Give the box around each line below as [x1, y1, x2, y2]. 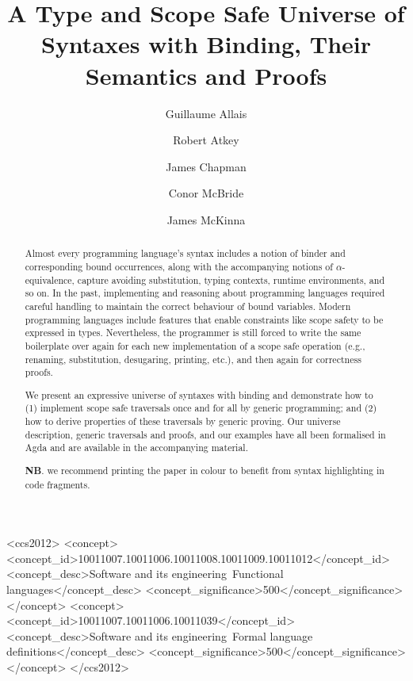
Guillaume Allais [165, 105, 247, 121]
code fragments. [25, 477, 90, 491]
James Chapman [166, 158, 247, 174]
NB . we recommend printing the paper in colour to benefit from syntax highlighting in [25, 463, 384, 477]
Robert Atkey [173, 132, 239, 148]
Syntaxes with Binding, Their [40, 28, 372, 60]
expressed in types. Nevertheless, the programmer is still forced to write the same [25, 326, 361, 339]
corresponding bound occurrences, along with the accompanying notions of [25, 259, 333, 273]
